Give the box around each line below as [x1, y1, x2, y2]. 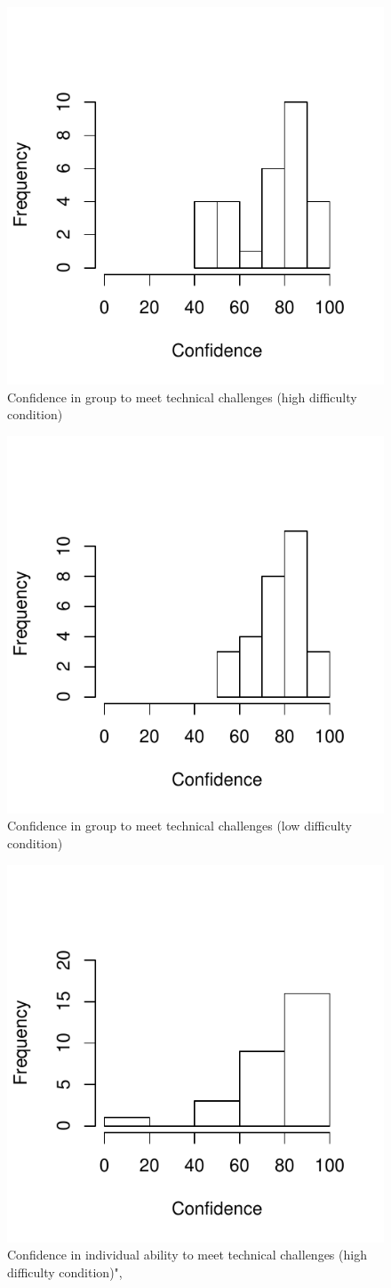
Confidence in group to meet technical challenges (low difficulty [7, 816, 352, 835]
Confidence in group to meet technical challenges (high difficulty [7, 387, 357, 406]
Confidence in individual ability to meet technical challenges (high [7, 1245, 367, 1264]
